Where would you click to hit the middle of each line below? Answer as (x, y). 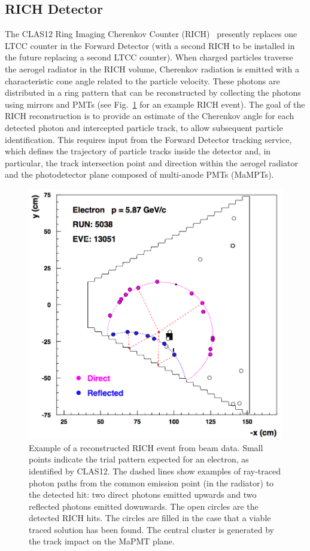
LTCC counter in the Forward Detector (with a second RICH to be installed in (150, 45)
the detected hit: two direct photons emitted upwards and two (143, 494)
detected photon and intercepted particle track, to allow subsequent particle (144, 127)
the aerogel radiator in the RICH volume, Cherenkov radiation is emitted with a (152, 69)
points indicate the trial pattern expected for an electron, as (139, 459)
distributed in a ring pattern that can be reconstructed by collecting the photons (153, 92)
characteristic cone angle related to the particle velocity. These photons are (142, 80)
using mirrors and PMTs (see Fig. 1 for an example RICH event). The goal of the (155, 104)
